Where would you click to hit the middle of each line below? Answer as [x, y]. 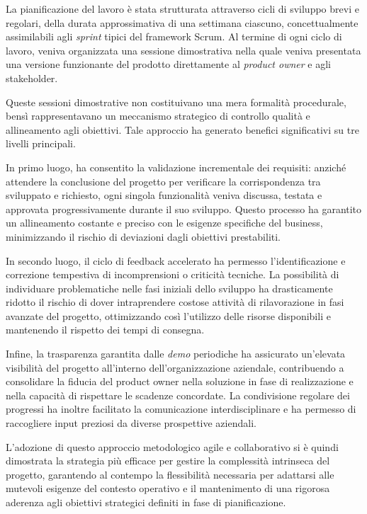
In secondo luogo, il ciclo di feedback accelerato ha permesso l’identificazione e [176, 260]
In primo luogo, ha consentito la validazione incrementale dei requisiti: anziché [176, 167]
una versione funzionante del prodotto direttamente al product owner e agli [169, 64]
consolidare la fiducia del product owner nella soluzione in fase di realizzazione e [180, 381]
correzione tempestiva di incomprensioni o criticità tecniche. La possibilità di [173, 274]
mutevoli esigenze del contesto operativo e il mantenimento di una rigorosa [168, 488]
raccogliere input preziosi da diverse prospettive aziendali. [131, 423]
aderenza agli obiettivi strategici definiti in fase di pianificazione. [146, 502]
